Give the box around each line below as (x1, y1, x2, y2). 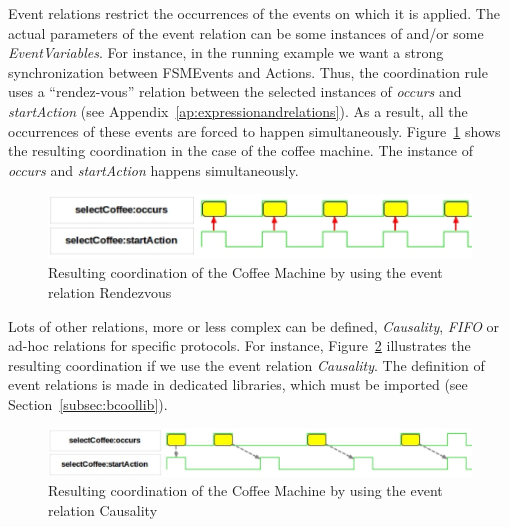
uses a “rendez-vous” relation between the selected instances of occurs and (8, 81, 462, 102)
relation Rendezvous (48, 281, 172, 302)
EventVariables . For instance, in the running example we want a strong (8, 42, 444, 63)
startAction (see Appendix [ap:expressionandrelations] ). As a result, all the (8, 100, 468, 121)
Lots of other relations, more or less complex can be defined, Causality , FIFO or (8, 315, 500, 336)
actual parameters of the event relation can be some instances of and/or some (8, 22, 484, 43)
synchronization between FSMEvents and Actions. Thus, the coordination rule (8, 61, 488, 82)
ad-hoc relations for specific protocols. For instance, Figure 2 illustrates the (8, 335, 471, 356)
